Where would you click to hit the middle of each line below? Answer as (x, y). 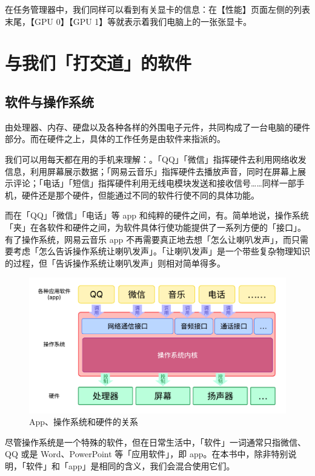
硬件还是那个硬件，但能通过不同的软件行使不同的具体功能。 (140, 195)
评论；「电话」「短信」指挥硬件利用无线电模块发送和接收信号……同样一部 (154, 183)
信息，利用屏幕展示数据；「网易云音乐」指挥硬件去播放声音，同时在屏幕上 (151, 171)
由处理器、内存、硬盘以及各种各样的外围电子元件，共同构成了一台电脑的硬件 (157, 127)
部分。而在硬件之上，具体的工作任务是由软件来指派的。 (115, 139)
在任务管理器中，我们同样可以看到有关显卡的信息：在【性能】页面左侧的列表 (157, 9)
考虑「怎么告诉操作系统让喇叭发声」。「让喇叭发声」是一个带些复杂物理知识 (161, 251)
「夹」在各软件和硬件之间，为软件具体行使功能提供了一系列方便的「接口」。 (155, 227)
